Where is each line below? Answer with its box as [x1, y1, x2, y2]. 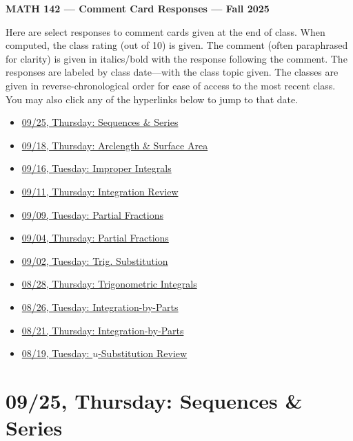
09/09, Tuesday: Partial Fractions [21, 207, 163, 222]
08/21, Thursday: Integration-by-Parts [21, 323, 184, 337]
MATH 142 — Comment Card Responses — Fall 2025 [6, 1, 270, 15]
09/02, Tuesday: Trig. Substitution [21, 253, 168, 268]
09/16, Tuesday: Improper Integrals [21, 161, 172, 175]
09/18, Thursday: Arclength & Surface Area [21, 138, 208, 152]
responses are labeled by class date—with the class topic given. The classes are [6, 65, 339, 79]
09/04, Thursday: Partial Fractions [21, 230, 169, 245]
